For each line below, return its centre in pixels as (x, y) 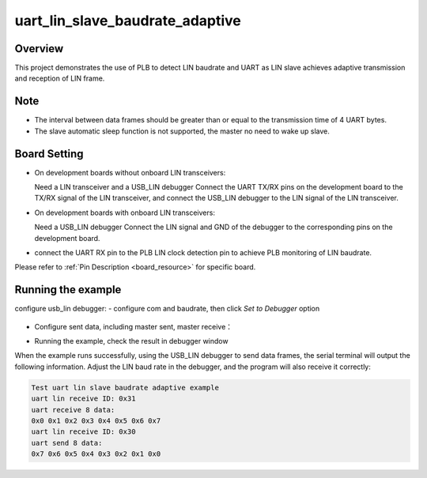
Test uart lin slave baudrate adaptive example (125, 388)
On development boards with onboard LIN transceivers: (125, 213)
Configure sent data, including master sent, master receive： (134, 326)
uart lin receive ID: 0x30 (83, 432)
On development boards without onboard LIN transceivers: (130, 172)
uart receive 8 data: (73, 410)
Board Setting (49, 154)
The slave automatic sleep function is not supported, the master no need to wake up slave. (182, 131)
